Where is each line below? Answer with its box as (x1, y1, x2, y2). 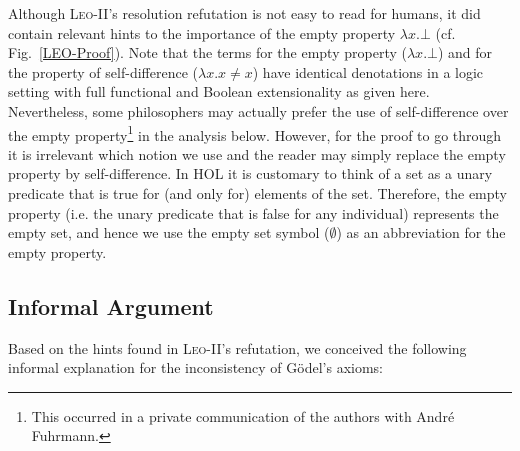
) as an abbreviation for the (336, 222, 506, 243)
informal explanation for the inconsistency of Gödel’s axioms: (8, 357, 384, 378)
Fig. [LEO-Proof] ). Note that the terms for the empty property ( (8, 42, 407, 63)
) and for (437, 42, 493, 63)
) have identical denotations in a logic (252, 61, 484, 82)
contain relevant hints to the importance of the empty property (8, 22, 396, 43)
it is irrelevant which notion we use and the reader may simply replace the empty (8, 143, 506, 164)
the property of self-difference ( (8, 61, 198, 82)
